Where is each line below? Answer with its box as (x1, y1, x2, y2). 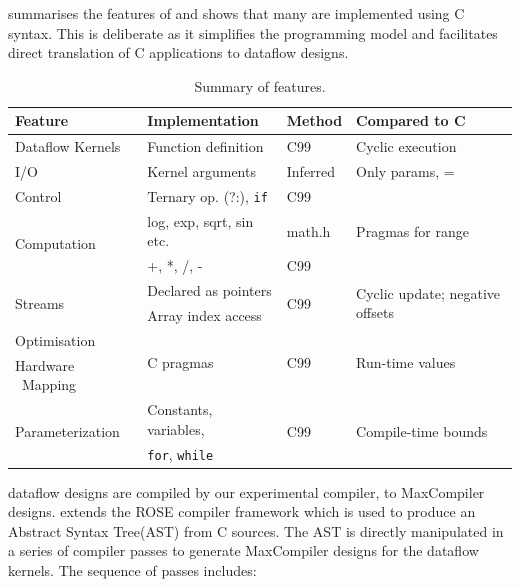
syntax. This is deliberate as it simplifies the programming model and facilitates (8, 22, 498, 43)
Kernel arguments (147, 161, 256, 182)
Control (15, 185, 62, 206)
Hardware (15, 354, 75, 375)
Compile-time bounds (356, 421, 488, 442)
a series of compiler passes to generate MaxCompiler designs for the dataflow (8, 540, 479, 561)
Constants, (147, 399, 213, 420)
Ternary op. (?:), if (147, 185, 268, 206)
